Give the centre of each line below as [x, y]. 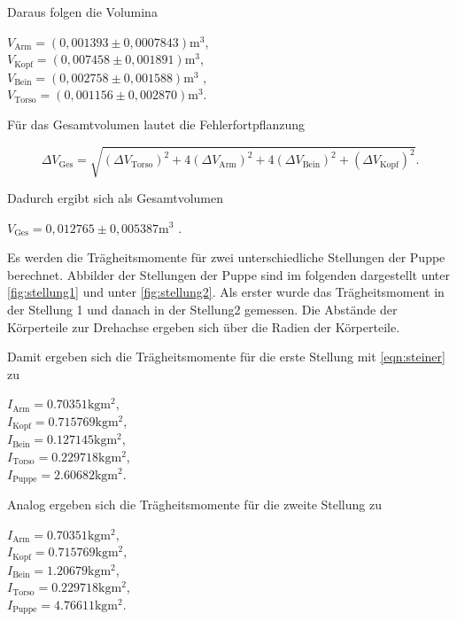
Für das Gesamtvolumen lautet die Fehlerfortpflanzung [156, 124]
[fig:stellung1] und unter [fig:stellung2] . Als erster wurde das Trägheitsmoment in [226, 292]
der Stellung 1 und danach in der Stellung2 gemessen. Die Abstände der [202, 309]
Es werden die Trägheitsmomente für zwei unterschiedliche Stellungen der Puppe [226, 257]
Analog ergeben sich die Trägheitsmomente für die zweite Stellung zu [194, 504]
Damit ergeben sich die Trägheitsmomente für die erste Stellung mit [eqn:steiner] [226, 357]
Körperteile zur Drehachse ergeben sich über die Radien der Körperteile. [204, 326]
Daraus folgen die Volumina [82, 12]
